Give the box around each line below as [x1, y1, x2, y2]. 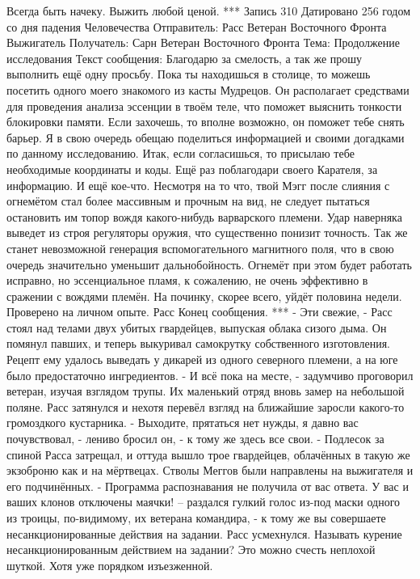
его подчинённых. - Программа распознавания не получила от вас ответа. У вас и [6, 477, 409, 494]
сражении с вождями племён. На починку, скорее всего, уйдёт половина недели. [6, 287, 402, 304]
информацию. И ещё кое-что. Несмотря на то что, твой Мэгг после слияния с [6, 176, 390, 193]
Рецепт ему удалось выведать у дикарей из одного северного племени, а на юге [6, 351, 398, 368]
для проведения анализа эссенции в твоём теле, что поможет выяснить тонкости [6, 97, 402, 114]
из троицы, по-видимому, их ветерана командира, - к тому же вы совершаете [6, 509, 386, 526]
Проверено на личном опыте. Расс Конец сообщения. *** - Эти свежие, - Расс [6, 303, 393, 320]
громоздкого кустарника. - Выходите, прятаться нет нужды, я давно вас [6, 414, 359, 431]
